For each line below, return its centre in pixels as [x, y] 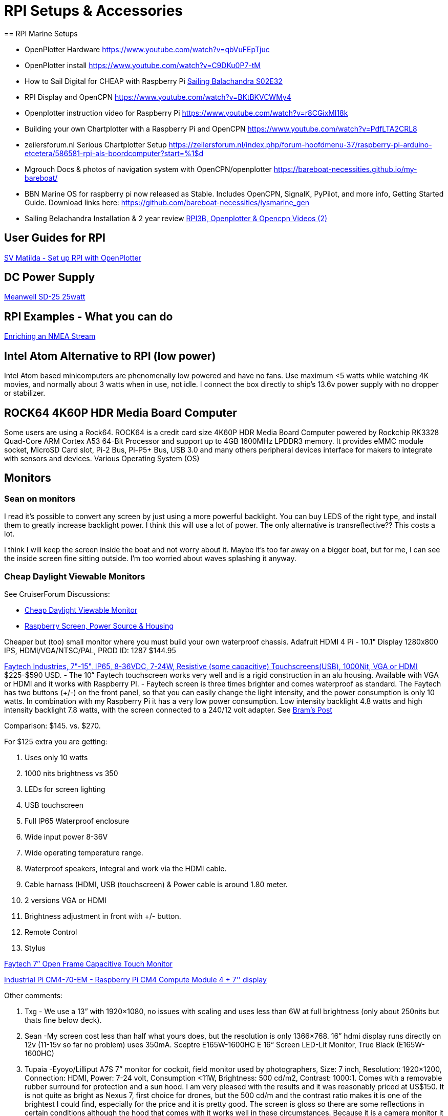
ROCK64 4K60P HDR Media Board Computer [121, 413]
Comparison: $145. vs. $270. [52, 725]
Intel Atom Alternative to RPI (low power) [110, 356]
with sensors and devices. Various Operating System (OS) [102, 458]
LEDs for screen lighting [65, 789]
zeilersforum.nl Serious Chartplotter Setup [96, 144]
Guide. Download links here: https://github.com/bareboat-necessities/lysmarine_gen [167, 202]
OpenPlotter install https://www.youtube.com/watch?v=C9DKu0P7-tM [143, 65]
